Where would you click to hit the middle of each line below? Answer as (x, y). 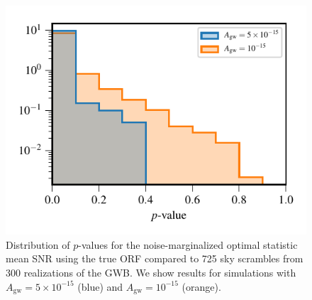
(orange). (201, 286)
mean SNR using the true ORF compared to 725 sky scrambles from (155, 258)
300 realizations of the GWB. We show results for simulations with (151, 272)
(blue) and (100, 286)
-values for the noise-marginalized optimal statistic (188, 244)
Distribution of (38, 244)
